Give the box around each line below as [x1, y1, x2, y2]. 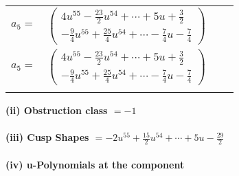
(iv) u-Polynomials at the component [5, 157, 185, 171]
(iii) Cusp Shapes [5, 130, 89, 144]
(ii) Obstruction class [5, 102, 108, 117]
